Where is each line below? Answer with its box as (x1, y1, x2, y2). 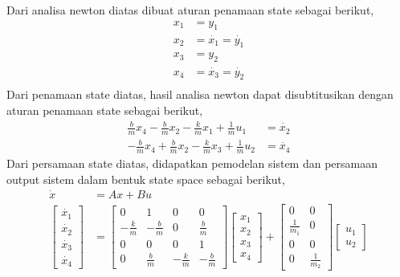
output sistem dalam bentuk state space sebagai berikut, (6, 170, 285, 187)
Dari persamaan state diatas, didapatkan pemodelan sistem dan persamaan (6, 155, 378, 172)
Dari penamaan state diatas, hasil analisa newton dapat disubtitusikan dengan (6, 86, 394, 103)
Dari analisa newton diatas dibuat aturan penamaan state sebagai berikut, (6, 2, 374, 18)
